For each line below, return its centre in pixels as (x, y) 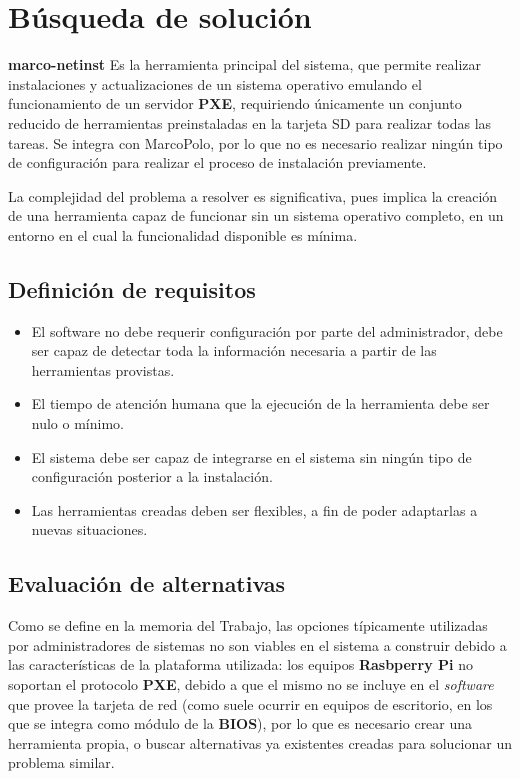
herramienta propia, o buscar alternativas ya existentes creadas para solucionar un (260, 742)
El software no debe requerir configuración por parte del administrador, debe (267, 330)
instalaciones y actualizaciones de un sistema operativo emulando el (215, 83)
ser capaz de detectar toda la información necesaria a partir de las (234, 350)
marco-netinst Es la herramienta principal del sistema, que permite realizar (244, 64)
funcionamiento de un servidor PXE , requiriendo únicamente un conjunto (235, 103)
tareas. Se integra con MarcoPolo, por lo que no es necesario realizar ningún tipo (255, 142)
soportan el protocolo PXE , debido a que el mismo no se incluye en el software (251, 684)
